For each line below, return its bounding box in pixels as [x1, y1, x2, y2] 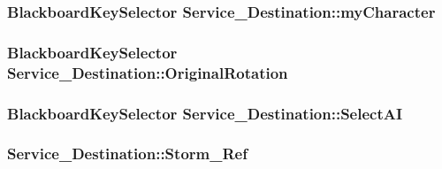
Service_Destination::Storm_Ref [7, 142, 248, 165]
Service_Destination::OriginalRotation [7, 61, 288, 83]
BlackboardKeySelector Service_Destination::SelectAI [7, 102, 403, 124]
